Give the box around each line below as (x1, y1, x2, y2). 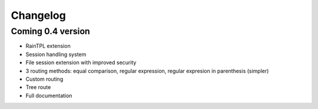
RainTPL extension (25, 42, 71, 49)
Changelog (11, 9, 66, 22)
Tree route (25, 84, 51, 91)
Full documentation (25, 92, 72, 99)
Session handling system (25, 51, 87, 58)
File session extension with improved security (25, 59, 137, 66)
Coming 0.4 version (11, 26, 91, 37)
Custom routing (25, 75, 64, 82)
